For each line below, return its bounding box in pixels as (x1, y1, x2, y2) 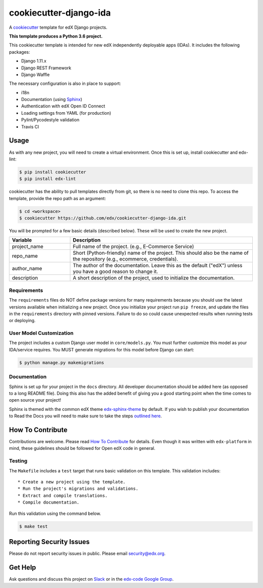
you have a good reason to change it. (73, 268, 158, 275)
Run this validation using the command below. (9, 510, 101, 516)
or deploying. (9, 318, 36, 324)
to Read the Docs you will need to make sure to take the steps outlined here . (9, 413, 162, 419)
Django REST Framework (21, 65, 72, 71)
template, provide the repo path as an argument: (9, 195, 106, 201)
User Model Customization (9, 330, 74, 337)
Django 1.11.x (21, 58, 47, 64)
